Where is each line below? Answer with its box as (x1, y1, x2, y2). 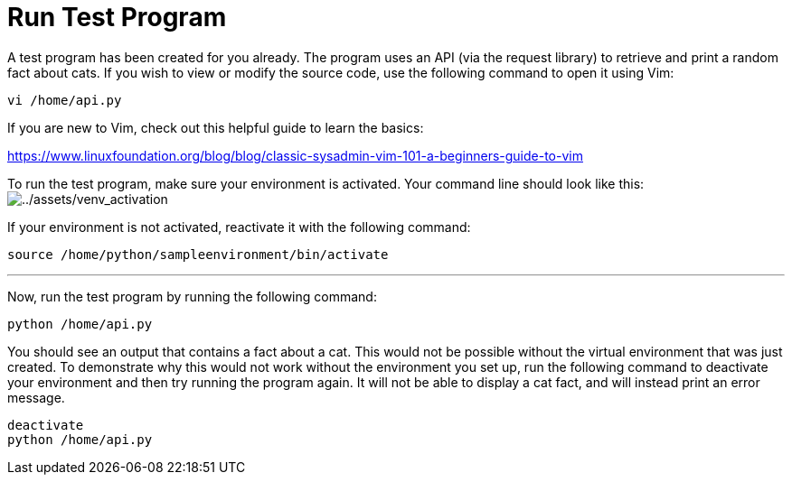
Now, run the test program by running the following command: (7, 288, 377, 304)
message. (7, 389, 65, 405)
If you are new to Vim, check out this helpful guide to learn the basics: (7, 119, 424, 135)
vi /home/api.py (7, 92, 122, 107)
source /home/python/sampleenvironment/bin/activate (7, 246, 389, 262)
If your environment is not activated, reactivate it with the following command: (7, 218, 471, 235)
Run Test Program (7, 2, 227, 32)
